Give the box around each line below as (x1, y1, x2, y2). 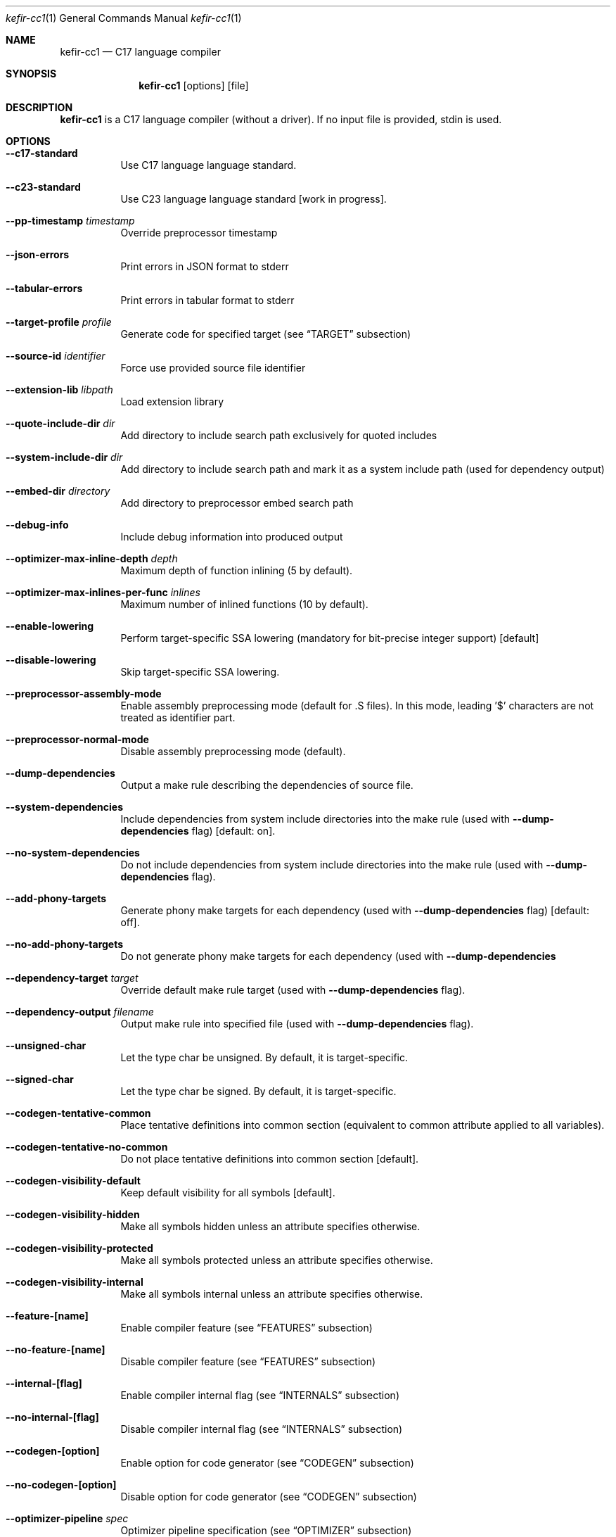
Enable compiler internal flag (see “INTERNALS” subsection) (120, 1389, 399, 1401)
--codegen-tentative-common (6, 1107, 151, 1119)
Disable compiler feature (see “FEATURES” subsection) (120, 1355, 376, 1367)
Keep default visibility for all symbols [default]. (120, 1187, 335, 1198)
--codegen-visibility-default (6, 1175, 141, 1187)
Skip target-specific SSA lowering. (120, 666, 280, 678)
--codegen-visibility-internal (6, 1276, 143, 1288)
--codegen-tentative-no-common (6, 1141, 168, 1153)
